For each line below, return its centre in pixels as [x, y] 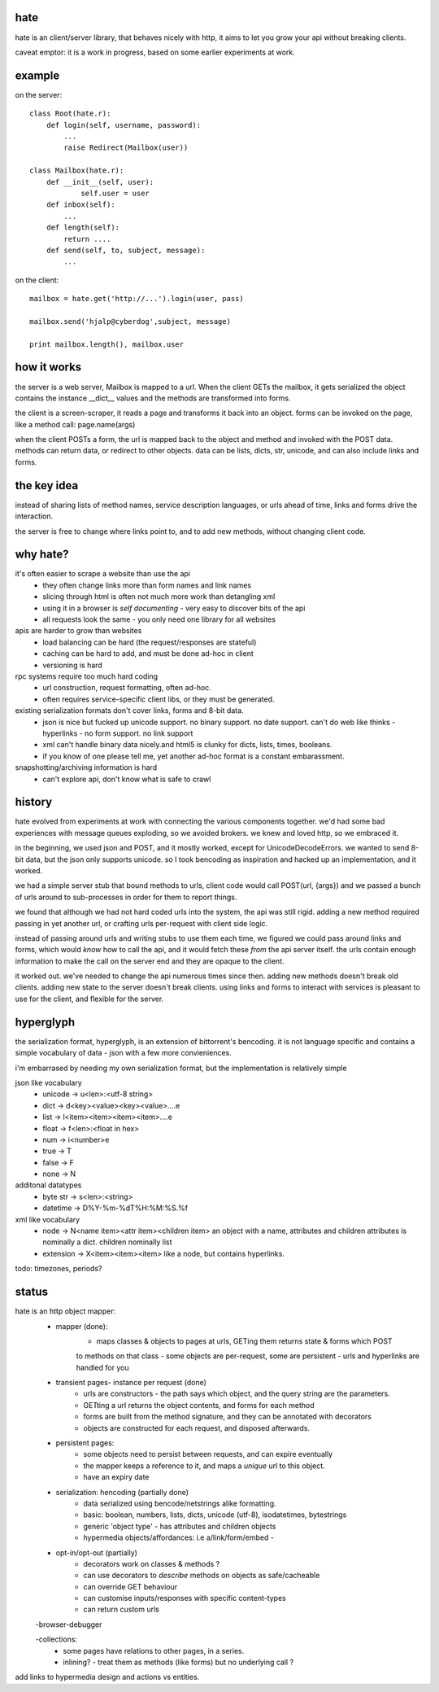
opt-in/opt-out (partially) [97, 1552]
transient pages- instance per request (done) [131, 1383]
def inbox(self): [80, 205]
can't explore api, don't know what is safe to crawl [127, 779]
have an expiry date [116, 1477]
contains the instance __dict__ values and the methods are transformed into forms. [153, 398]
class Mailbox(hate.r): [77, 171]
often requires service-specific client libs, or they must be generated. [159, 699]
